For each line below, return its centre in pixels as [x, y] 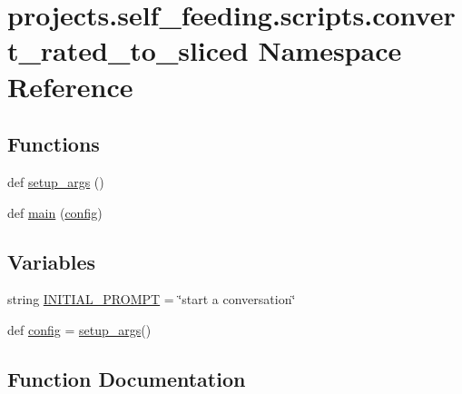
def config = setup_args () [79, 329]
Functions [54, 144]
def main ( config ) [55, 212]
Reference [70, 86]
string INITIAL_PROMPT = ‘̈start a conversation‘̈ [152, 299]
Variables [52, 261]
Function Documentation [127, 378]
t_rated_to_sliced [128, 50]
